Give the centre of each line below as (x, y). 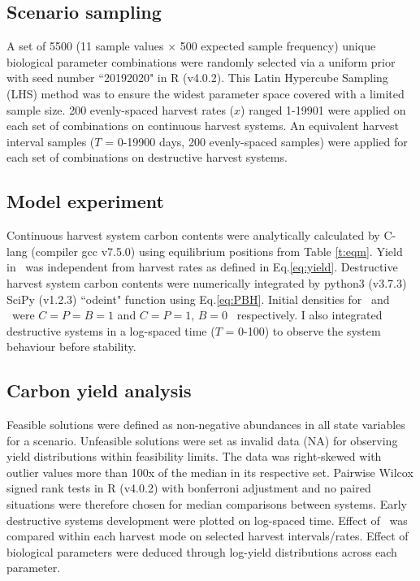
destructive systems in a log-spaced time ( (111, 330)
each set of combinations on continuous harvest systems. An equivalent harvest (203, 126)
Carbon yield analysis (99, 390)
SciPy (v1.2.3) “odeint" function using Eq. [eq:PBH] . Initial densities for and (198, 299)
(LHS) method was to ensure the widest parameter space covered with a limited (206, 93)
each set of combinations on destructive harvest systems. (147, 157)
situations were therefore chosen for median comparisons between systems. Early (207, 504)
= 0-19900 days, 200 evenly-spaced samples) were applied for (256, 141)
